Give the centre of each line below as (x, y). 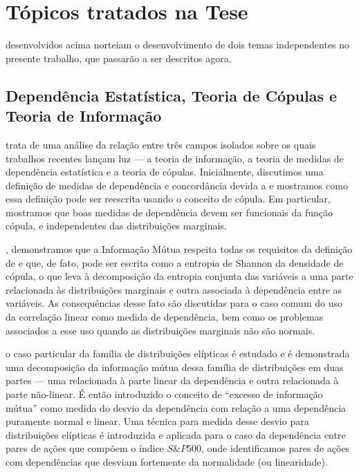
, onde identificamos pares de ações (275, 448)
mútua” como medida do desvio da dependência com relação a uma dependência (176, 407)
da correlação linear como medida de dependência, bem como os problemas (165, 317)
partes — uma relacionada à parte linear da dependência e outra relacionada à (172, 380)
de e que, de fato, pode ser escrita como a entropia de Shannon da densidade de (175, 262)
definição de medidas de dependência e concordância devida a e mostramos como (177, 185)
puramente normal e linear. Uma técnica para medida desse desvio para (157, 421)
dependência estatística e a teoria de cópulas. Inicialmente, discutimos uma (165, 172)
